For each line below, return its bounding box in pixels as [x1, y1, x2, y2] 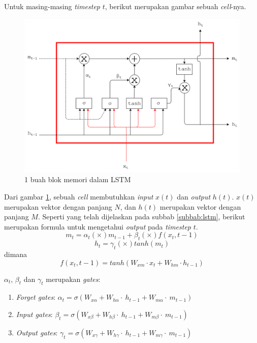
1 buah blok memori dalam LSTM [24, 174, 131, 185]
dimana [4, 249, 27, 260]
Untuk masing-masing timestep [4, 1, 101, 11]
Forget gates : [16, 292, 56, 302]
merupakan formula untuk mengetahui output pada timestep [4, 221, 191, 232]
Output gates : [16, 327, 58, 337]
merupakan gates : [46, 273, 101, 284]
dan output [177, 191, 211, 202]
